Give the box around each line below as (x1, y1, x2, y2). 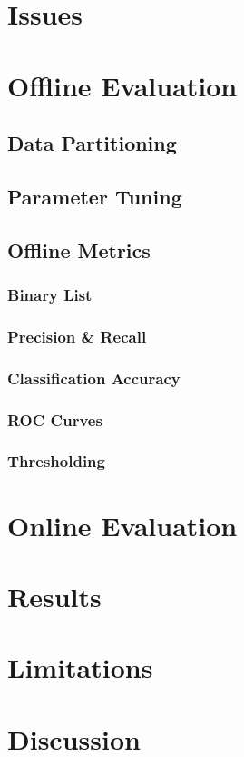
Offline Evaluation (7, 66, 238, 104)
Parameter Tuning (7, 182, 182, 210)
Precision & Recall (7, 324, 147, 347)
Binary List (7, 284, 93, 306)
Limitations (7, 649, 153, 686)
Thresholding (7, 450, 105, 473)
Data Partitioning (7, 129, 177, 157)
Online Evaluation (7, 506, 238, 543)
